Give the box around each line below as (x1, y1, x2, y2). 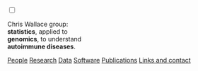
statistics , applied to (7, 27, 69, 36)
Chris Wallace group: (7, 20, 69, 28)
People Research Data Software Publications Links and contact (7, 56, 191, 64)
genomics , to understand (7, 35, 82, 43)
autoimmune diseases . (7, 42, 76, 51)
